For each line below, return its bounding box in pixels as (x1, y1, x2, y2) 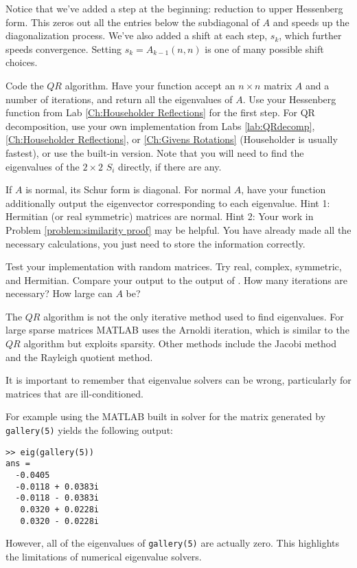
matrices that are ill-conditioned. (5, 386, 143, 400)
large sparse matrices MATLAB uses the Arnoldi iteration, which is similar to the (5, 323, 349, 337)
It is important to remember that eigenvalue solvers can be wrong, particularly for (5, 373, 352, 387)
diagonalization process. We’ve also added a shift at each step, (5, 28, 268, 43)
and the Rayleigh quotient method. (5, 349, 153, 364)
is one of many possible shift (205, 41, 324, 56)
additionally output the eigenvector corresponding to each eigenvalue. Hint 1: (5, 195, 330, 210)
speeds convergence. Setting (5, 41, 122, 56)
